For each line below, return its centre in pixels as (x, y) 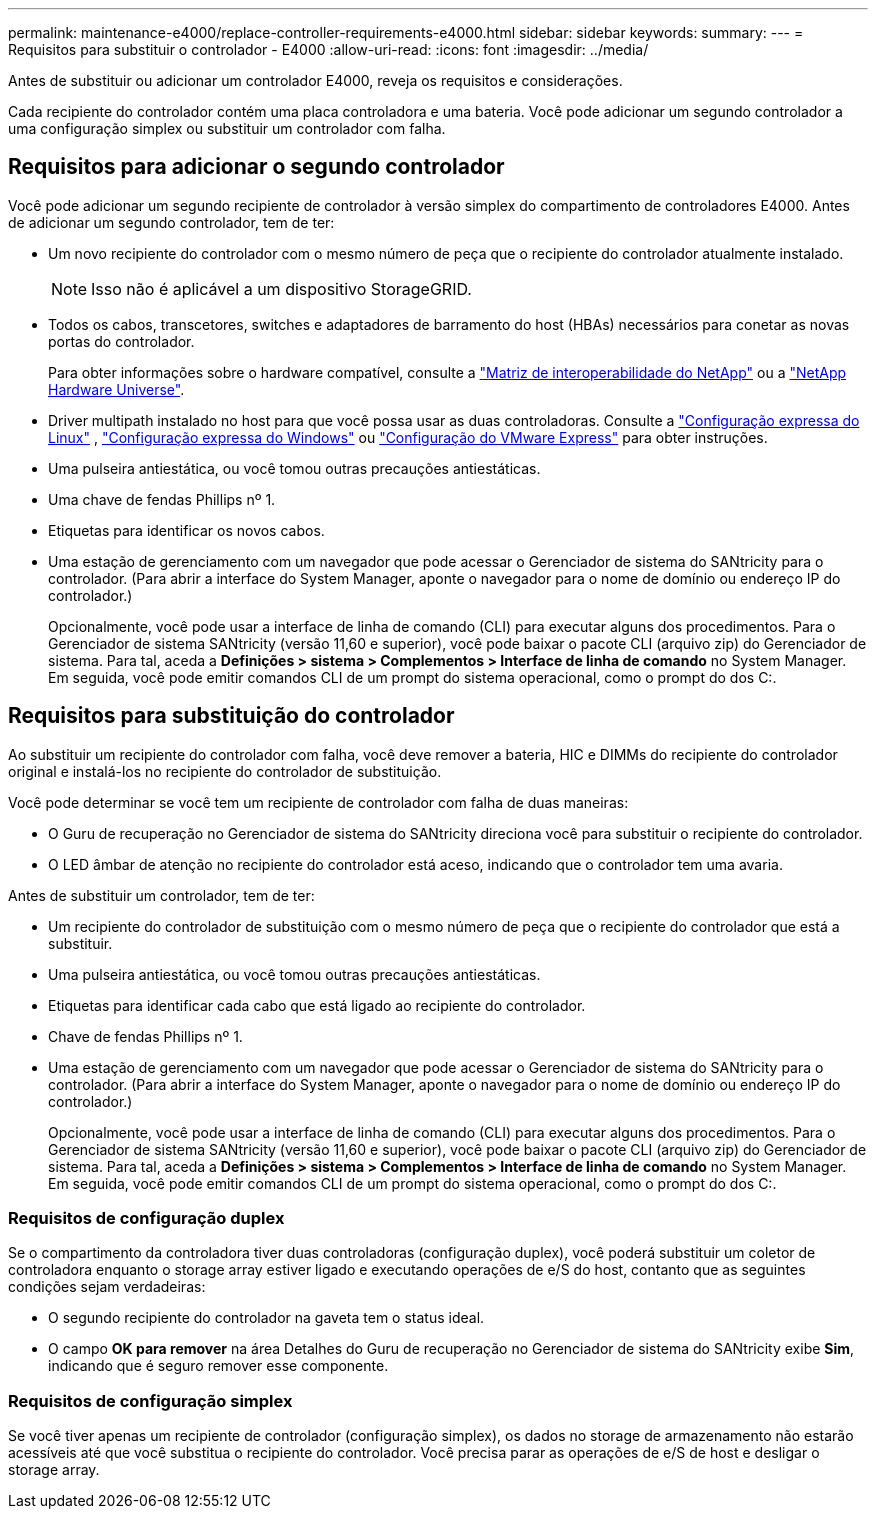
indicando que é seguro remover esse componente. (218, 1366)
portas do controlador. (121, 341)
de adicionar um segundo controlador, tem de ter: (171, 222)
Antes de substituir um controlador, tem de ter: (161, 895)
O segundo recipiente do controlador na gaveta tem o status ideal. (266, 1318)
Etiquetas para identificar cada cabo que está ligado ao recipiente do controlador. (317, 1005)
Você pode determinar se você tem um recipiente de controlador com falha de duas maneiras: (318, 802)
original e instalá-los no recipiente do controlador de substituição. (225, 771)
